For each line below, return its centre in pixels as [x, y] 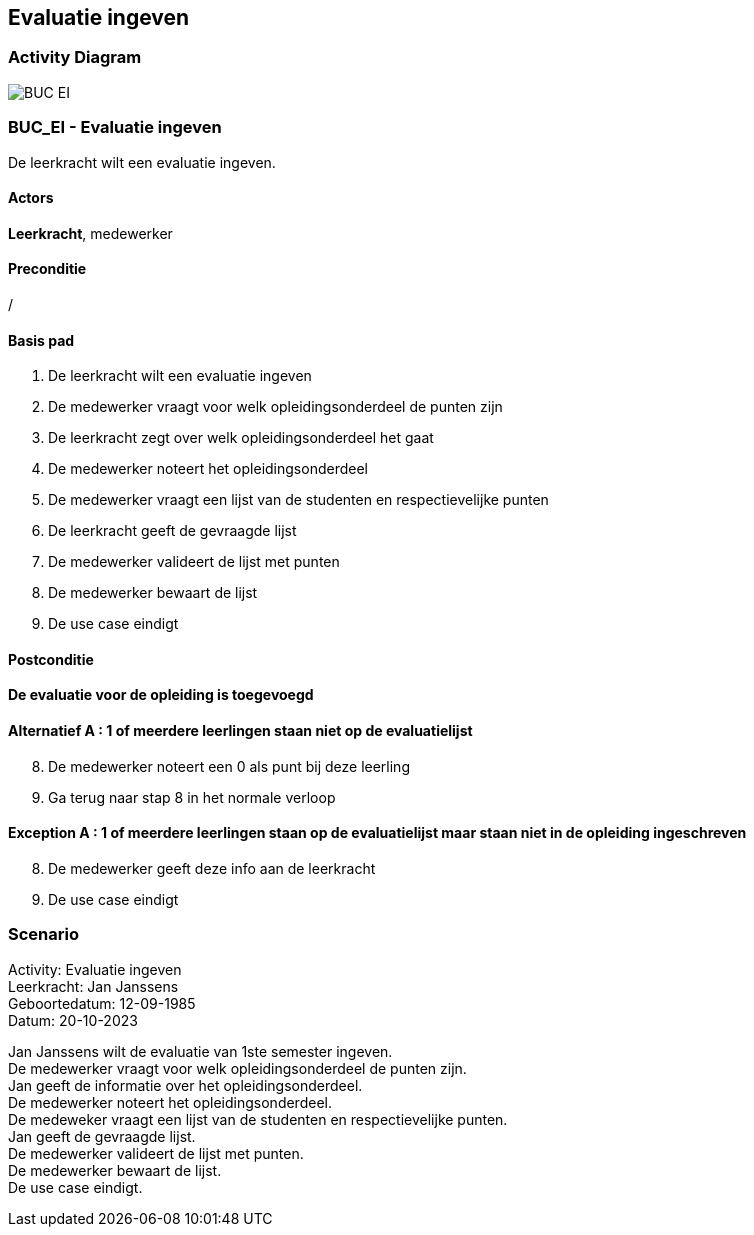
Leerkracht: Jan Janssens [93, 986]
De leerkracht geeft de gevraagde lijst [172, 531]
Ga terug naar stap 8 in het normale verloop [192, 797]
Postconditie [51, 659]
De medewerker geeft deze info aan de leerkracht [212, 868]
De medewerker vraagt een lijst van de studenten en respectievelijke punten [298, 500]
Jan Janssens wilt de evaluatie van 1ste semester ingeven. [200, 1051]
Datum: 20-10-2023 [73, 1020]
